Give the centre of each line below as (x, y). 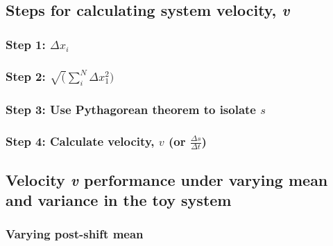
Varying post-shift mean (75, 234)
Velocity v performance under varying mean (167, 179)
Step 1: (26, 44)
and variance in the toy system (119, 200)
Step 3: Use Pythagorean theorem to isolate (131, 109)
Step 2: (26, 76)
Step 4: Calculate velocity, (80, 141)
